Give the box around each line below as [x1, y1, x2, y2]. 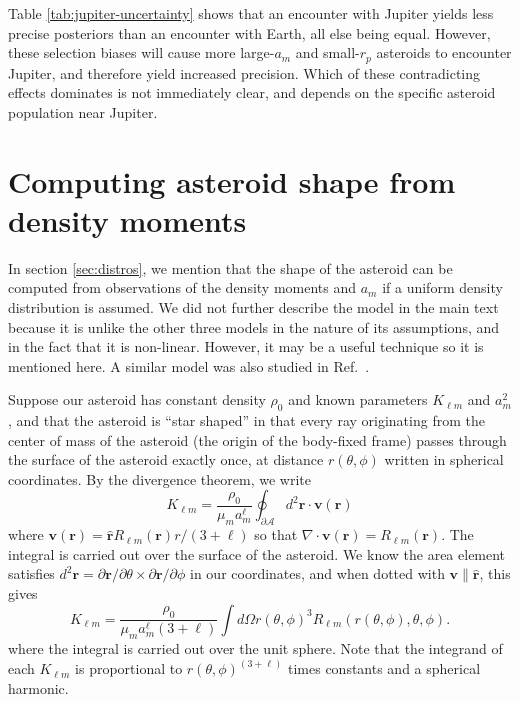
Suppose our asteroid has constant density [8, 389, 266, 410]
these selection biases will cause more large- [8, 42, 275, 63]
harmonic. [8, 677, 69, 698]
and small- [295, 42, 360, 63]
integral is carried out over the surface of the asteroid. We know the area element [8, 543, 506, 564]
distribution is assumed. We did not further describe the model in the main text [8, 296, 499, 317]
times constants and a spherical [287, 658, 481, 679]
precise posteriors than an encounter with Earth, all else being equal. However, [8, 22, 491, 43]
